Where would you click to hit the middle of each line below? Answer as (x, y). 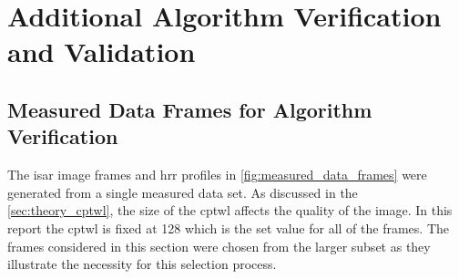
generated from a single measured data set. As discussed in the (183, 192)
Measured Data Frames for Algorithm (190, 109)
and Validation (102, 52)
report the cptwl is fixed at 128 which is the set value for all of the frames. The (228, 227)
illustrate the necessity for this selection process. (142, 264)
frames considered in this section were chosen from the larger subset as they (219, 246)
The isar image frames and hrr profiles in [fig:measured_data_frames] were (217, 175)
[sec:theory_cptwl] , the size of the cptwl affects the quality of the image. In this (230, 210)
